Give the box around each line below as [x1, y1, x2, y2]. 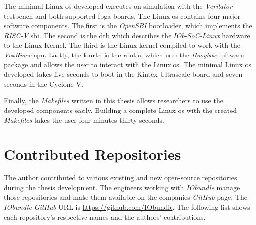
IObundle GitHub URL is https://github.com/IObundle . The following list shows [4, 202, 250, 212]
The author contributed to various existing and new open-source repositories [4, 172, 237, 183]
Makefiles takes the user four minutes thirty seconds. [4, 114, 164, 125]
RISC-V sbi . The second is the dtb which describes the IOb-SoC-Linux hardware [4, 30, 250, 40]
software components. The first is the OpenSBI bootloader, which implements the [4, 20, 252, 31]
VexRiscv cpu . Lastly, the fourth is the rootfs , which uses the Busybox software [4, 49, 244, 59]
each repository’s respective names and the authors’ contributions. [4, 211, 206, 222]
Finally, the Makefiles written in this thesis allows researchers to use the [4, 95, 223, 106]
